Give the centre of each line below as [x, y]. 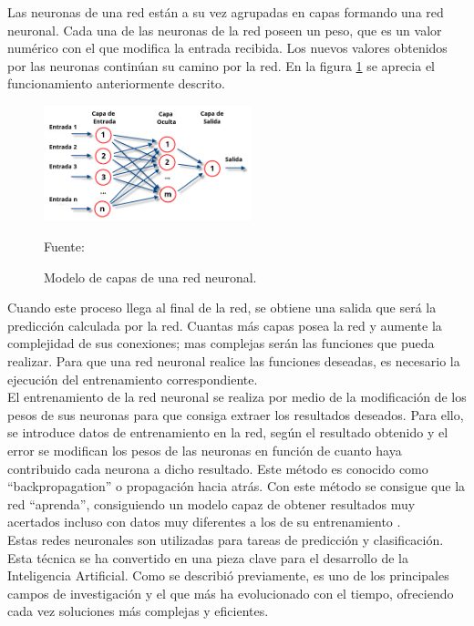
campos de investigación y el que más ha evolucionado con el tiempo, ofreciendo [231, 593]
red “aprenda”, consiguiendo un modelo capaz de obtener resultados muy [211, 503]
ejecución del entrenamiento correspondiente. [133, 379]
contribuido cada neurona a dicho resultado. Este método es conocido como [218, 468]
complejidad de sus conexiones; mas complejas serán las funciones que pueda [221, 343]
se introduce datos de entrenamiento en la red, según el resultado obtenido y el [228, 432]
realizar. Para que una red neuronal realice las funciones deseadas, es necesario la [234, 360]
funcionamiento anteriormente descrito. [116, 83]
